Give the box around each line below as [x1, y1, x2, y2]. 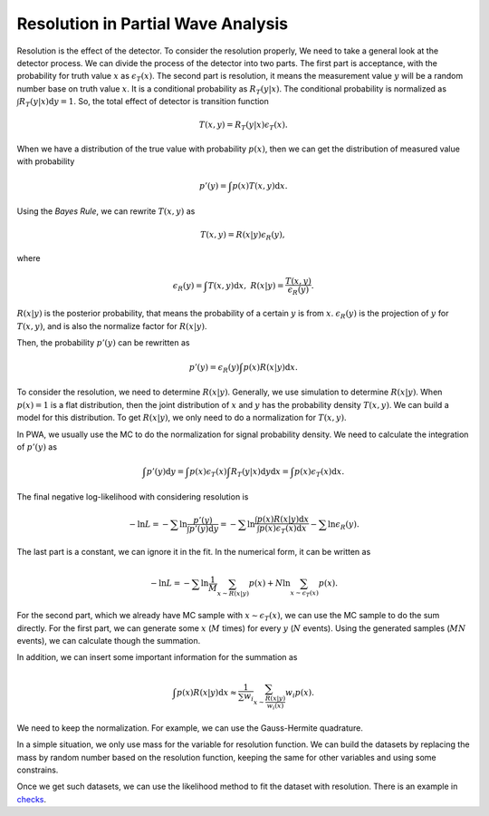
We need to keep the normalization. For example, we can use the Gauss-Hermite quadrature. [16, 722, 364, 733]
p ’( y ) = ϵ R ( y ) [188, 362, 240, 374]
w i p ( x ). [285, 687, 314, 700]
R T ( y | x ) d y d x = [230, 467, 290, 479]
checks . [16, 793, 47, 804]
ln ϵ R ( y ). [327, 519, 360, 531]
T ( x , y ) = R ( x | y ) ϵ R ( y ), [199, 229, 285, 242]
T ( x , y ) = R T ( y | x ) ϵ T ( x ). [198, 120, 289, 132]
